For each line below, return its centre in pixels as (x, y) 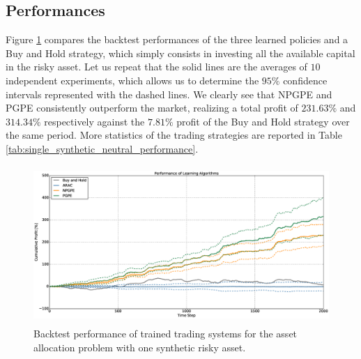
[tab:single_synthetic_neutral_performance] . (102, 148)
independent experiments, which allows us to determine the (132, 80)
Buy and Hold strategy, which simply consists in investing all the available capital (180, 53)
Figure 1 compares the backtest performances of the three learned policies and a (177, 39)
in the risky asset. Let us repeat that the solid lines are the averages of (156, 67)
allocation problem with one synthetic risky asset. (140, 347)
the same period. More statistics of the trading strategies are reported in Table (174, 135)
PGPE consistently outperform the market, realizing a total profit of (152, 108)
